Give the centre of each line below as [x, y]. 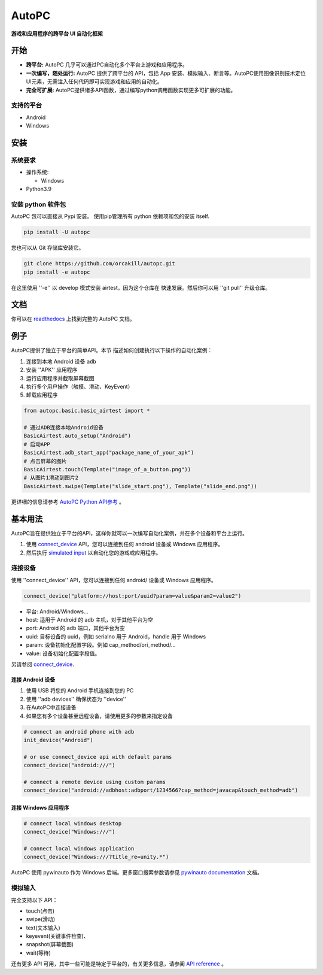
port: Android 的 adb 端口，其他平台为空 [75, 628]
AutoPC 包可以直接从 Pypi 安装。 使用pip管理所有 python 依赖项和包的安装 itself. [110, 216]
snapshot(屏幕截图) [50, 944]
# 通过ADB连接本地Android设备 [64, 428]
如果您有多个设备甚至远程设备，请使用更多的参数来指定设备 [99, 716]
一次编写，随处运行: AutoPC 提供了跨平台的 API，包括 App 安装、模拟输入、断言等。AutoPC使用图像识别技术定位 [166, 73]
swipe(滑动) [41, 919]
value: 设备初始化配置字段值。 [63, 653]
